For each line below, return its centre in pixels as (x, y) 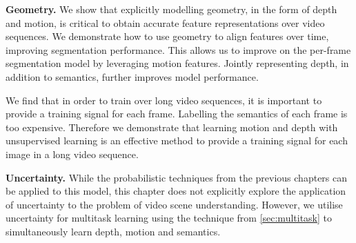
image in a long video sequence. (72, 154)
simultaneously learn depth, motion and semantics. (113, 231)
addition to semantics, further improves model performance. (132, 76)
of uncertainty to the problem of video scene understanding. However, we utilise (174, 204)
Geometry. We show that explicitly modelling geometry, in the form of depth (171, 9)
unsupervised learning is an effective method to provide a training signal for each (177, 140)
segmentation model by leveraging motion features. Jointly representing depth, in (177, 63)
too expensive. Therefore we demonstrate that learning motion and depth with (172, 127)
